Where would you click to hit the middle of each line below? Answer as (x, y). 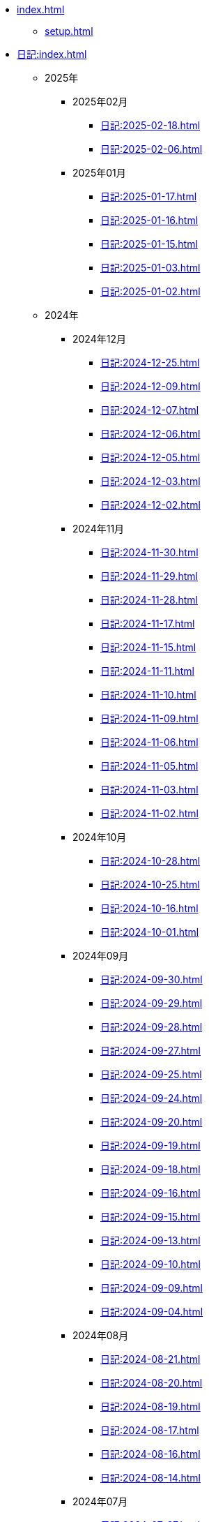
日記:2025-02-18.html (150, 125)
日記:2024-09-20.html (152, 1122)
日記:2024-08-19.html (150, 1407)
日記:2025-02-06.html (152, 149)
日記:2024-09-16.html (150, 1193)
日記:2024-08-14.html (150, 1478)
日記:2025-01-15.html (149, 244)
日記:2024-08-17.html (150, 1430)
